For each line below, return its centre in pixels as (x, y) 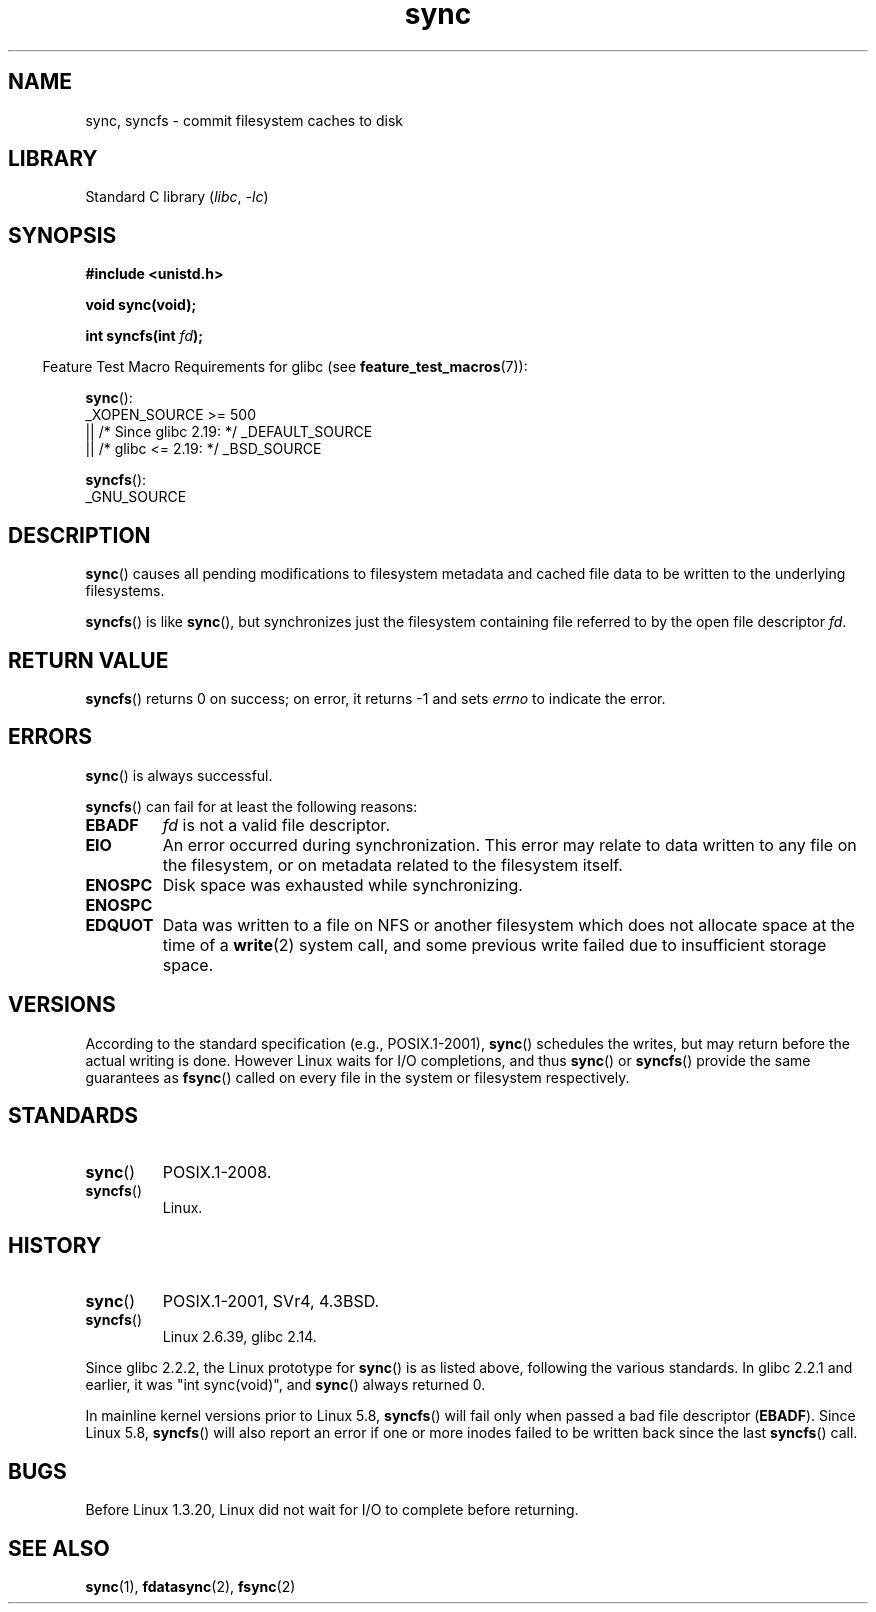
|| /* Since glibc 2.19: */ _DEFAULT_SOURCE (229, 432)
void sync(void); (141, 305)
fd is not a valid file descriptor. (276, 824)
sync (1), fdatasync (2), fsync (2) (190, 1587)
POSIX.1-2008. (217, 1171)
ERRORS (50, 737)
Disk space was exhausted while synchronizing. (342, 884)
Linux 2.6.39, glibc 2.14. (239, 1337)
